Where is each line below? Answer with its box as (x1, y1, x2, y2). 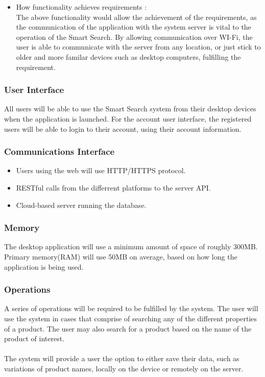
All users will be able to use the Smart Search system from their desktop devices (4, 103, 256, 114)
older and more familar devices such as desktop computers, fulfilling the (16, 51, 241, 62)
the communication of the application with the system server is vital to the (16, 21, 251, 32)
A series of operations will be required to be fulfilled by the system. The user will (4, 303, 258, 314)
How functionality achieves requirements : (16, 2, 147, 12)
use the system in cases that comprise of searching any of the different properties (4, 313, 257, 323)
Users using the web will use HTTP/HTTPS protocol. (16, 165, 186, 176)
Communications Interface (4, 145, 115, 158)
